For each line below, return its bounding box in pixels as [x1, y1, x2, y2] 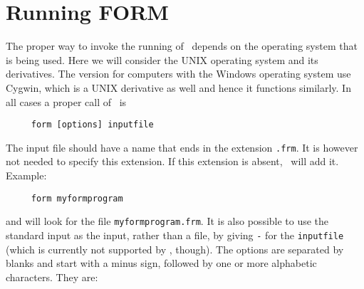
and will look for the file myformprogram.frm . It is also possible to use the [6, 214, 329, 228]
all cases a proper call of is [6, 94, 127, 109]
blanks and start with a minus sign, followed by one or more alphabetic [6, 256, 317, 270]
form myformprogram [31, 193, 123, 204]
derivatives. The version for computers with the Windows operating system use [6, 66, 351, 81]
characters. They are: [6, 269, 98, 284]
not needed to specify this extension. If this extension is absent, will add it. [6, 154, 339, 169]
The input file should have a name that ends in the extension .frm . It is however [6, 140, 358, 154]
